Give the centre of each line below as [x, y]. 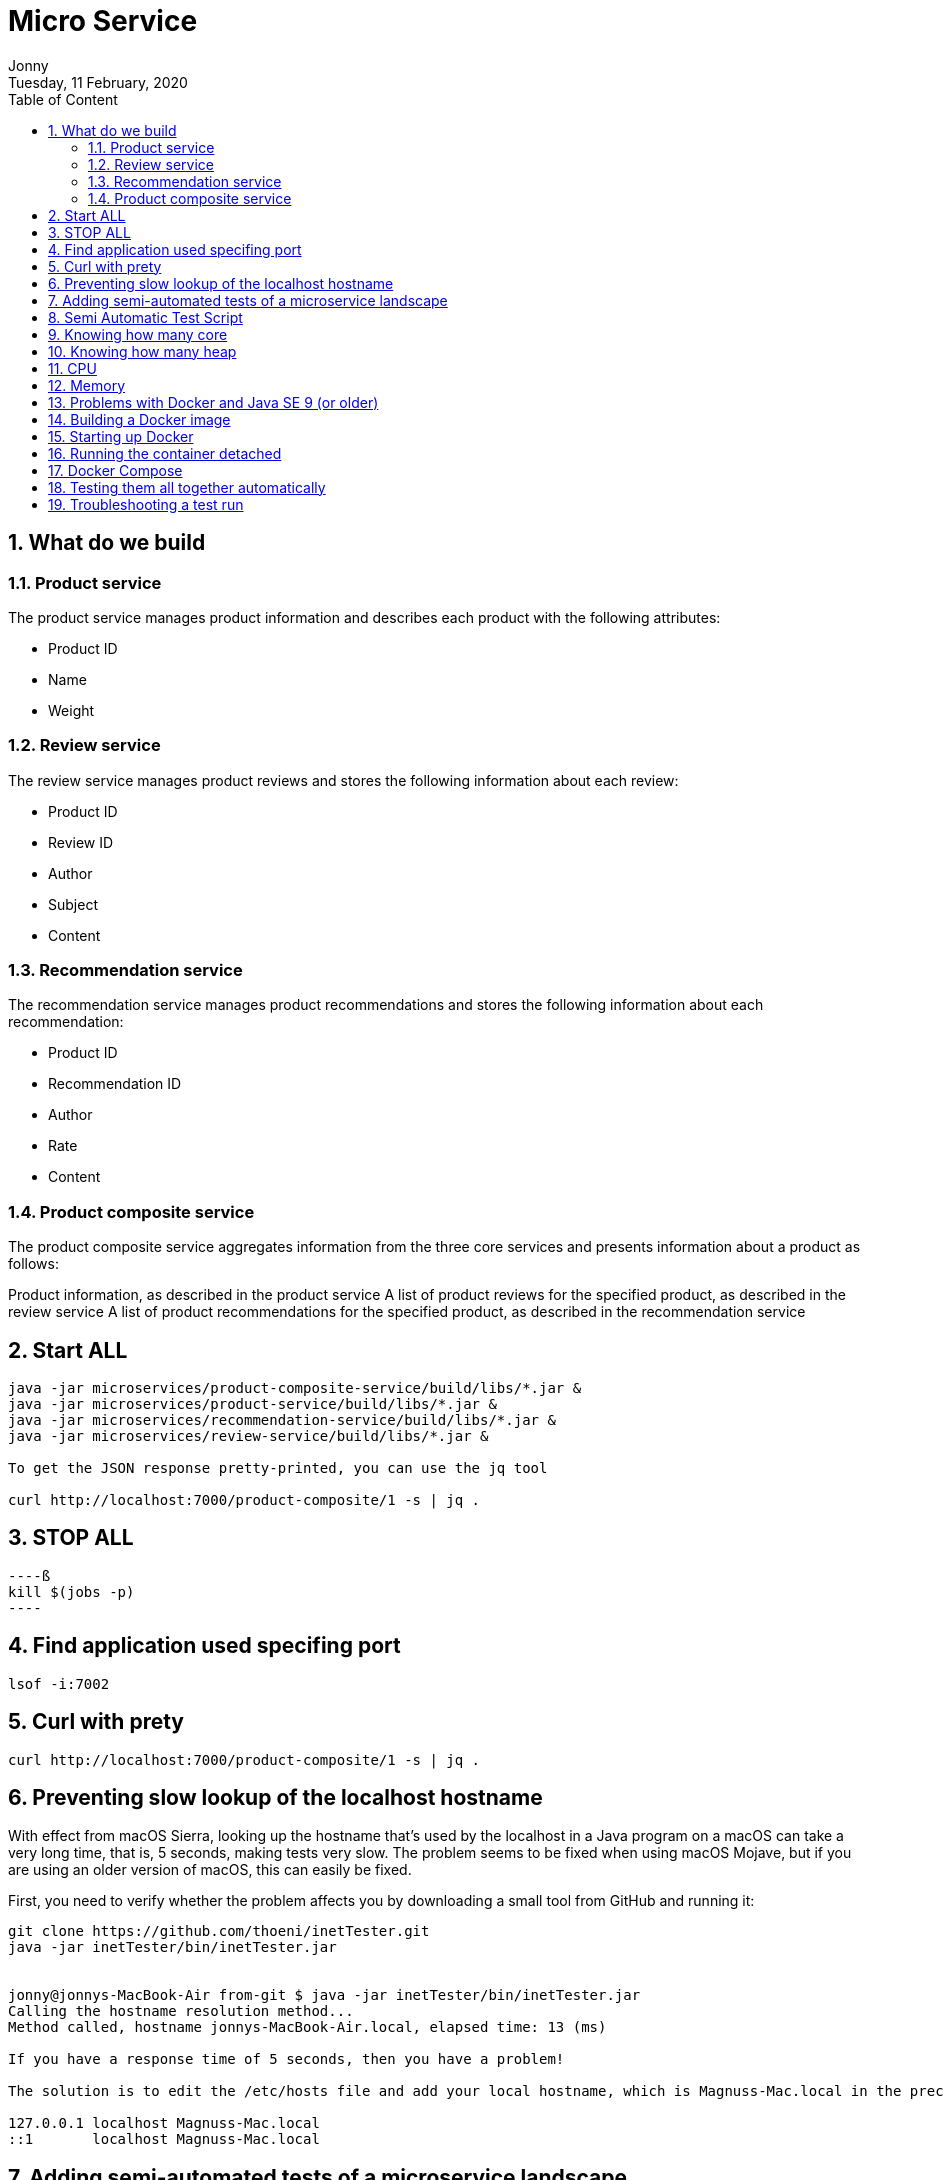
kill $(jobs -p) [71, 1591]
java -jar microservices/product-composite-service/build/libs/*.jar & [295, 1388]
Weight [71, 710]
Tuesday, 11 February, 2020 [98, 82]
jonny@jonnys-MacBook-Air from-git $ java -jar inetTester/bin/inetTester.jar [324, 1995]
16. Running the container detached [165, 453]
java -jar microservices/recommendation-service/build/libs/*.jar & [282, 1420]
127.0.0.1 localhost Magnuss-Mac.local [164, 2123]
